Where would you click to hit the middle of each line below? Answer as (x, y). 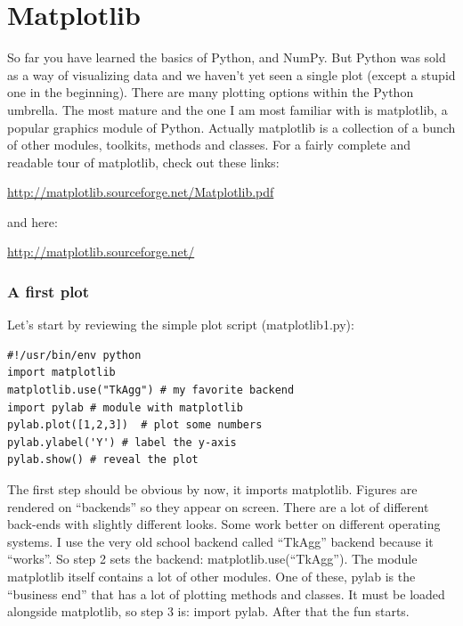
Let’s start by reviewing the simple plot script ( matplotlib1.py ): (181, 325)
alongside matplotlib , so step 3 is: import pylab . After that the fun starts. (208, 611)
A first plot (49, 291)
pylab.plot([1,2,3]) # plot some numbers (135, 425)
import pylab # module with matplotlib (125, 407)
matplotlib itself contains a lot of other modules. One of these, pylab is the (211, 576)
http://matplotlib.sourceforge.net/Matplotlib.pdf (141, 192)
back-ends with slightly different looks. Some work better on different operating (224, 524)
